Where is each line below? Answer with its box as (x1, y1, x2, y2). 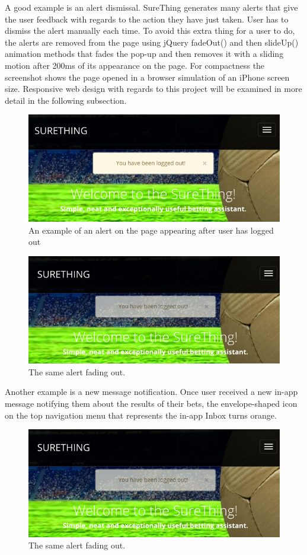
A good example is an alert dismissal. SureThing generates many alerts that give (5, 1, 298, 13)
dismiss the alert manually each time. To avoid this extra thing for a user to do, (5, 24, 295, 37)
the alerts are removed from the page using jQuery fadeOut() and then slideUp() (5, 36, 299, 48)
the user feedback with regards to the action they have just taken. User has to (5, 12, 289, 25)
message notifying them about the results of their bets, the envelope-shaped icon (5, 397, 298, 410)
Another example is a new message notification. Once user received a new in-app (5, 385, 298, 398)
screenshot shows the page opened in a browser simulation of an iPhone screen (5, 71, 290, 83)
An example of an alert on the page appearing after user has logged (28, 224, 274, 236)
